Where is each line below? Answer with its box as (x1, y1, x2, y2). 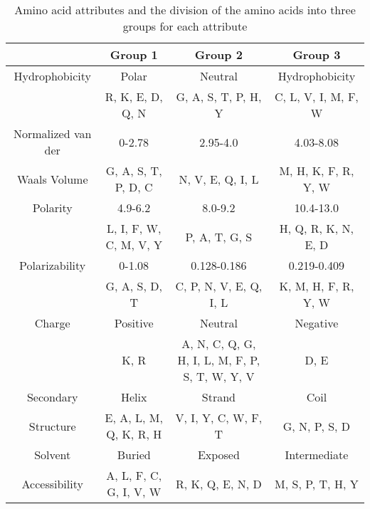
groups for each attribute (122, 18, 248, 34)
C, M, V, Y (105, 236, 162, 253)
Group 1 (110, 46, 158, 63)
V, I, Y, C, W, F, (175, 409, 263, 426)
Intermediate (285, 446, 349, 463)
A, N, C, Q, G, (181, 335, 256, 352)
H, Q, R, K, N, (279, 220, 354, 236)
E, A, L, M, (105, 409, 163, 426)
